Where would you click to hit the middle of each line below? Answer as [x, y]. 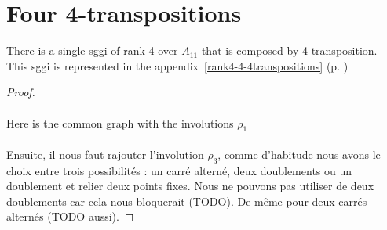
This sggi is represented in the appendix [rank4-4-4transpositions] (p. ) [177, 65]
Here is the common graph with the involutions [120, 122]
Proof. [21, 92]
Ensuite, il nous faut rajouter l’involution [105, 154]
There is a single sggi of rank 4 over [92, 50]
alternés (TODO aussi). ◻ [70, 216]
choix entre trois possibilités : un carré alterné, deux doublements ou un [179, 170]
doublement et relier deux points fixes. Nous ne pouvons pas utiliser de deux [190, 186]
